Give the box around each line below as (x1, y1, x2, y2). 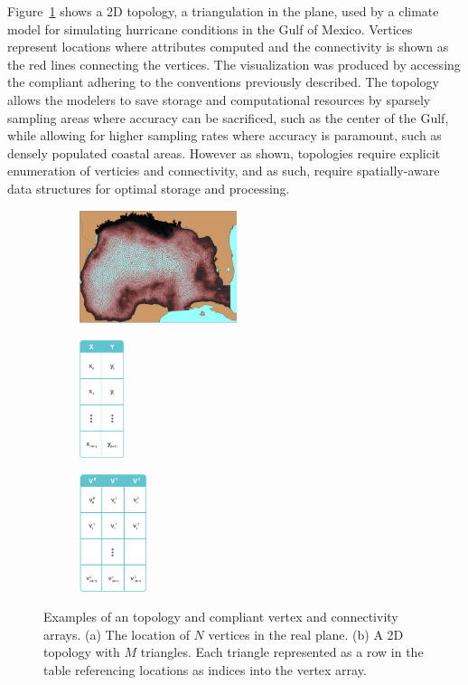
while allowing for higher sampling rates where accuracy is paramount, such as (7, 126, 442, 145)
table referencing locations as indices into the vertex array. (43, 661, 367, 680)
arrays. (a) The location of (43, 624, 190, 643)
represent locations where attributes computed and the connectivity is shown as (7, 37, 449, 56)
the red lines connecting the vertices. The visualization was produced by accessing (7, 54, 461, 73)
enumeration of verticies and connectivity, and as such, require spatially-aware (7, 161, 440, 180)
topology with (43, 642, 120, 661)
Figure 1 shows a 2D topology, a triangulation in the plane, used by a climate (7, 2, 439, 20)
